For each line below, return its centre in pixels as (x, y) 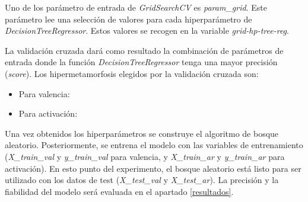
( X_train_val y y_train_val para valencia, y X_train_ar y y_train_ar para (145, 156)
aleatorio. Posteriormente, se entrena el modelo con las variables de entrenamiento (154, 145)
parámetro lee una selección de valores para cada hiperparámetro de (128, 19)
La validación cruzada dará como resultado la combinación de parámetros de (144, 50)
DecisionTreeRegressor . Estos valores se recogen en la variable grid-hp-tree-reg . (147, 31)
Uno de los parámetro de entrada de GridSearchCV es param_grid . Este (136, 7)
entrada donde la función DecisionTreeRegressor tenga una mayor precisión (141, 62)
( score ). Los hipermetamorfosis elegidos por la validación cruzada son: (132, 73)
